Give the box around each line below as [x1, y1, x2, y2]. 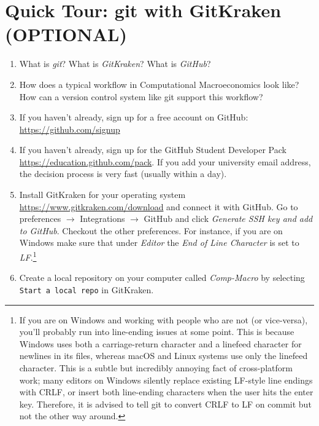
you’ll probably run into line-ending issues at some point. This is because [19, 325, 294, 338]
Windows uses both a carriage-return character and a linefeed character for [19, 337, 302, 350]
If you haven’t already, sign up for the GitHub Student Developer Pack [19, 143, 286, 156]
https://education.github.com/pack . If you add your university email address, [19, 155, 311, 168]
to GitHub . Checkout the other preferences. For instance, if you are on [19, 224, 283, 237]
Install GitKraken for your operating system [19, 188, 186, 201]
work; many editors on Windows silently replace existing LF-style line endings [19, 373, 313, 386]
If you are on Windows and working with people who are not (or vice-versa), [19, 313, 308, 326]
